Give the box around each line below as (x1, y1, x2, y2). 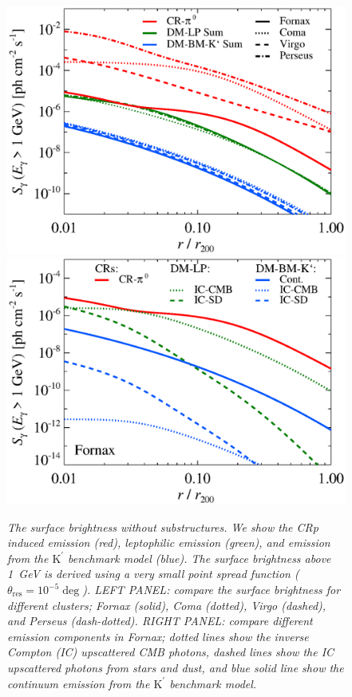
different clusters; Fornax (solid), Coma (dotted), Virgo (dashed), (7, 596, 326, 613)
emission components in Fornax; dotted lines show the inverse (7, 628, 309, 644)
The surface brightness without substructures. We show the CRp (7, 518, 318, 535)
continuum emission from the (7, 675, 150, 691)
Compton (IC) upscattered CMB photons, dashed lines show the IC (7, 644, 334, 660)
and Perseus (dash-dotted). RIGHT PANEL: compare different (7, 612, 313, 629)
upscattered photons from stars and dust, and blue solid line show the (7, 659, 344, 675)
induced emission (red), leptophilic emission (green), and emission (7, 534, 330, 551)
